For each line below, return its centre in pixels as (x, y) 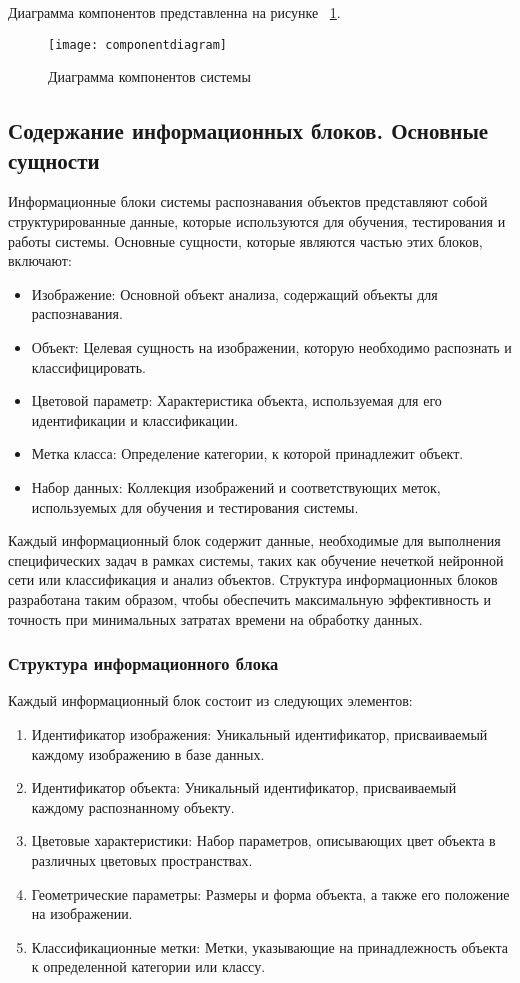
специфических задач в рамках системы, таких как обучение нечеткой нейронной (256, 559)
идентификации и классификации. (135, 419)
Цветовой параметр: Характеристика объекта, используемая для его (236, 400)
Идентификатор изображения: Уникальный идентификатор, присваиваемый (259, 733)
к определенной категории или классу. (148, 966)
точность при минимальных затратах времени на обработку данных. (215, 618)
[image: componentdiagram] (137, 44)
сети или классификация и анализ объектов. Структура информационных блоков (253, 579)
